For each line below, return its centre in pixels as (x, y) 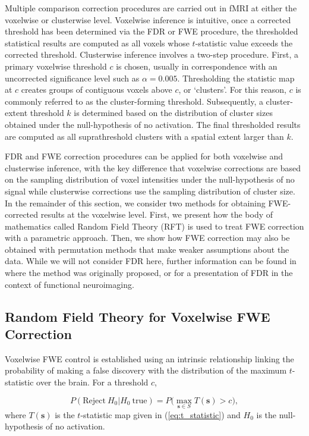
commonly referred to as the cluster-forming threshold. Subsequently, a (134, 101)
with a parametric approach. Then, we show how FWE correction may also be (147, 238)
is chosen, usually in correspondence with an (197, 66)
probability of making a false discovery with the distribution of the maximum (146, 370)
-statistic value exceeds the (244, 43)
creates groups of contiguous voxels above (97, 90)
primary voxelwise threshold (56, 66)
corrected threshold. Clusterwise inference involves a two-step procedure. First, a (152, 54)
